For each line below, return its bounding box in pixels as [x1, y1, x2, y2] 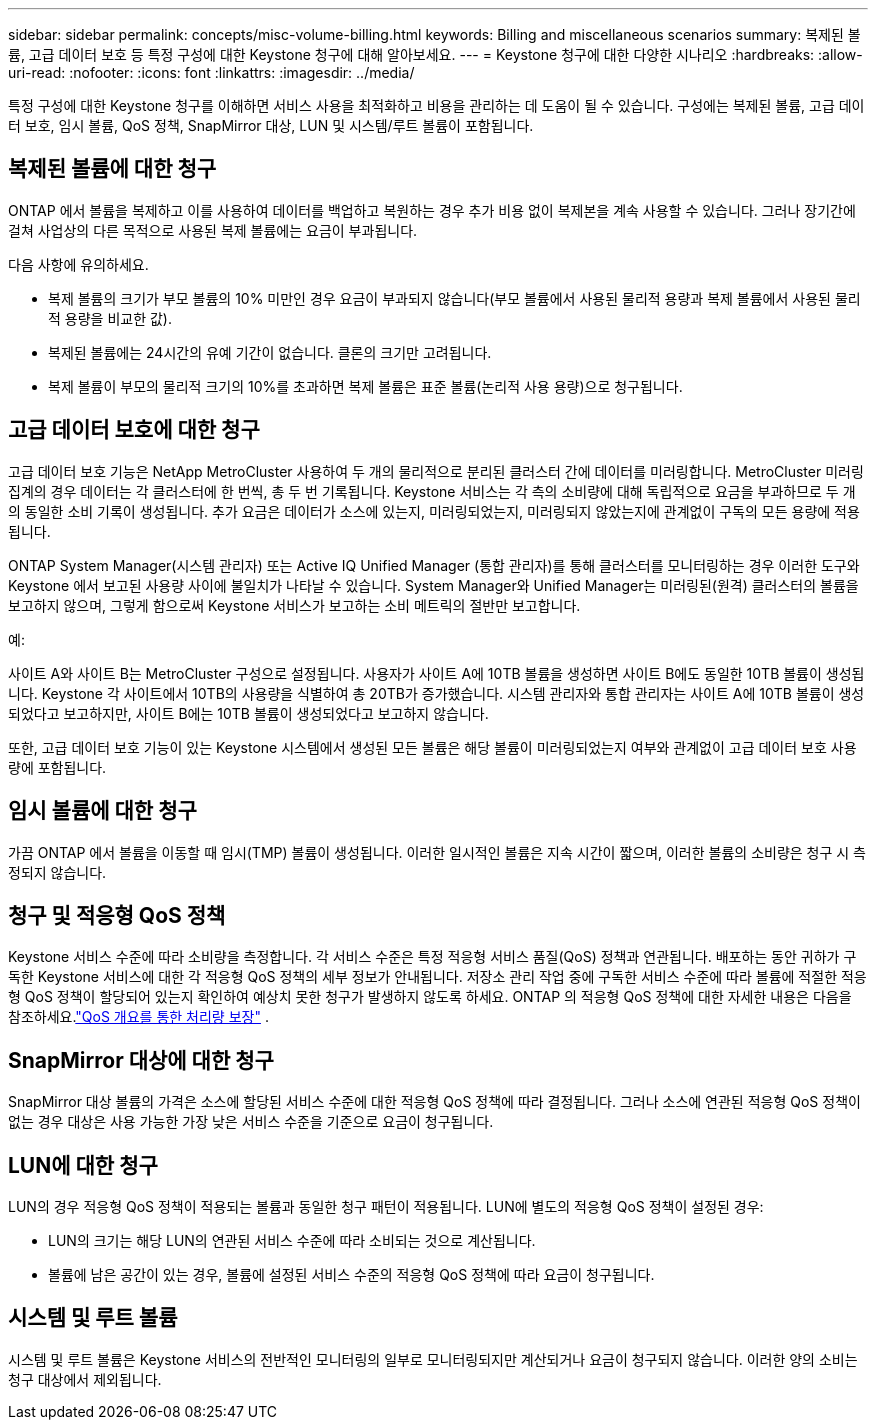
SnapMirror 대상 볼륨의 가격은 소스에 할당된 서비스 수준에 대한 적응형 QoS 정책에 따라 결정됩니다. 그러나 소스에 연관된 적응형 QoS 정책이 [8, 1093, 861, 1111]
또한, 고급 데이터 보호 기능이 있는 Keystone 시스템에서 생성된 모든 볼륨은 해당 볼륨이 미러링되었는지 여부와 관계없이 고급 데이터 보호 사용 [8, 738, 857, 756]
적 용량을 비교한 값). [48, 309, 172, 327]
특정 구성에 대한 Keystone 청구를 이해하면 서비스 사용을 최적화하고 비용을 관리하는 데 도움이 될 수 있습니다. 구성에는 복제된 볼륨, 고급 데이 [8, 97, 865, 114]
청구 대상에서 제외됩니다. [8, 1370, 162, 1388]
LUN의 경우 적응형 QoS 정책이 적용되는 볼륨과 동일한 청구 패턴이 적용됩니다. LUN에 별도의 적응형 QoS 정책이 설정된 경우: [8, 1198, 764, 1216]
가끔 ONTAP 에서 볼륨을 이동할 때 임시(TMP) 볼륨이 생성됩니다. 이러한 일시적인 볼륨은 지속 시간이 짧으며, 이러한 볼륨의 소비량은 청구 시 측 [8, 843, 866, 861]
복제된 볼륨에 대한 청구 [8, 156, 217, 182]
